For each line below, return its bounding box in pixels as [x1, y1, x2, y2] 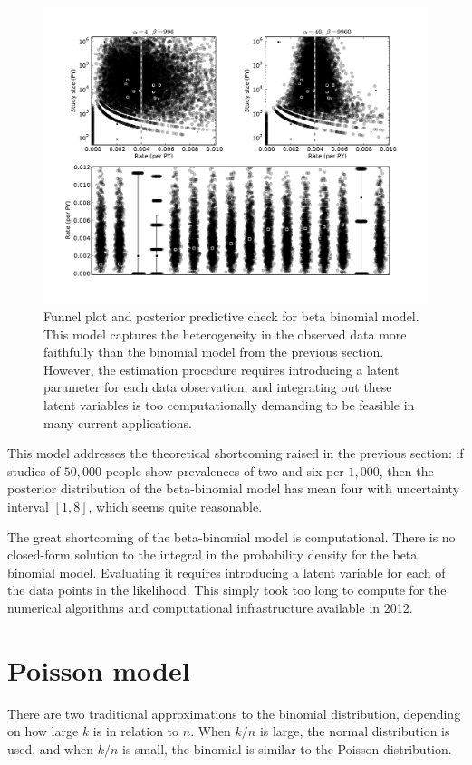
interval [7, 497, 49, 516]
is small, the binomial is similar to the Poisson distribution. [122, 739, 452, 758]
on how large [7, 722, 79, 741]
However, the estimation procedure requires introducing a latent [43, 359, 400, 378]
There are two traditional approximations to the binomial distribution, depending [7, 703, 461, 722]
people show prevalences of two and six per [105, 461, 344, 480]
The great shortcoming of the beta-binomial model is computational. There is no [7, 527, 456, 546]
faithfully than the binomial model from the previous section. [43, 342, 384, 361]
